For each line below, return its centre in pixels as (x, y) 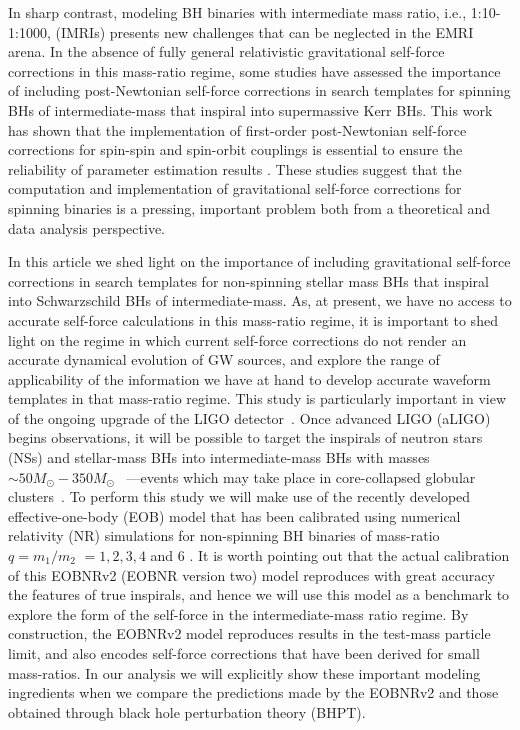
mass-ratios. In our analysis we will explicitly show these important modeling (244, 672)
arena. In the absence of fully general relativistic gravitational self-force (226, 51)
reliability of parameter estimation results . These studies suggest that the (235, 168)
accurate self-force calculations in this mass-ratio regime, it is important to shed (253, 319)
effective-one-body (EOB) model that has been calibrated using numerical (234, 515)
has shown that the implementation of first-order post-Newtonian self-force (237, 129)
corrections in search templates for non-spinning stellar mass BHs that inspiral (248, 280)
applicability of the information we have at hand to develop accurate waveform (249, 378)
